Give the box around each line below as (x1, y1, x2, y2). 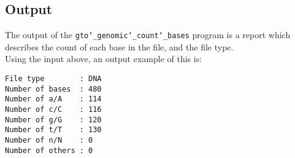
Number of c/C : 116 (5, 105, 102, 114)
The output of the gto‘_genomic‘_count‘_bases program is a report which (5, 28, 291, 41)
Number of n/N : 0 (5, 135, 93, 144)
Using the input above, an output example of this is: (5, 52, 202, 65)
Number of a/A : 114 (5, 95, 102, 104)
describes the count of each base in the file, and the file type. (5, 40, 234, 53)
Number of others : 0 (5, 146, 93, 155)
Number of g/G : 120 (5, 115, 102, 124)
